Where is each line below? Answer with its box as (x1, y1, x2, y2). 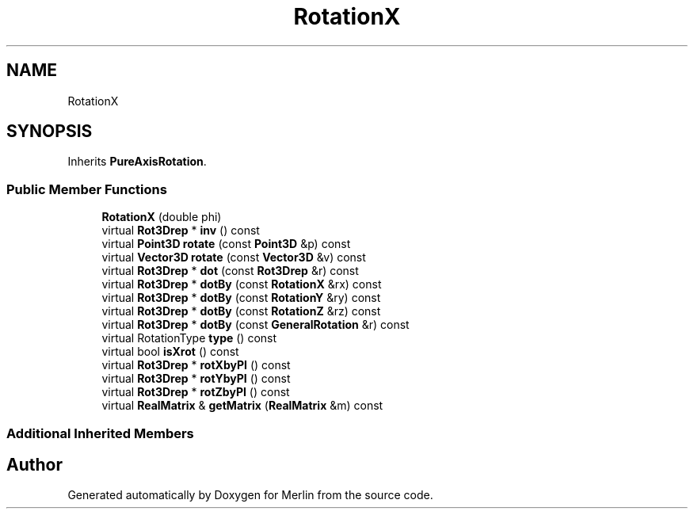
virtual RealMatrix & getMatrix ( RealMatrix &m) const (101, 399, 383, 413)
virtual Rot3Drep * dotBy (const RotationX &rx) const (101, 277, 382, 292)
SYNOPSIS (6, 121, 93, 142)
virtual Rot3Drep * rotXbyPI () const (101, 358, 291, 372)
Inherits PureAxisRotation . (67, 154, 207, 169)
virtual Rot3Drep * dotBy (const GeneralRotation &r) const (101, 318, 410, 332)
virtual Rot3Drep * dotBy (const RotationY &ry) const (101, 291, 381, 305)
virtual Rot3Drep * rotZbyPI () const (101, 385, 290, 399)
